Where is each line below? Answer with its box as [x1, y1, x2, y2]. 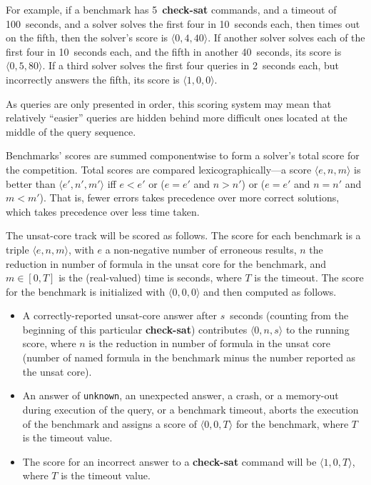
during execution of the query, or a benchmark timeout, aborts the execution [22, 401, 359, 416]
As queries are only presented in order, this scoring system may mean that [6, 96, 332, 111]
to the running [285, 321, 350, 336]
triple [6, 241, 29, 256]
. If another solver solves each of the [208, 30, 365, 45]
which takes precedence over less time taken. [6, 204, 200, 219]
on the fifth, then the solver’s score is [6, 30, 168, 45]
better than [6, 176, 56, 191]
